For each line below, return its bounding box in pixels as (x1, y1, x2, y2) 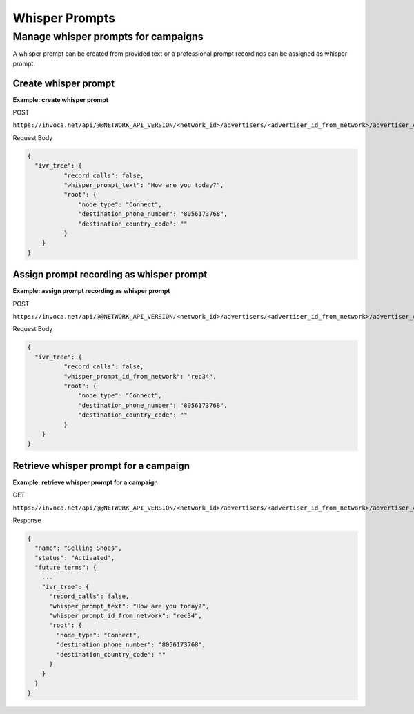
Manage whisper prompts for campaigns (12, 30, 204, 43)
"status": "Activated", (34, 554, 115, 562)
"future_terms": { (34, 564, 97, 572)
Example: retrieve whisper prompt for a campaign (12, 478, 159, 486)
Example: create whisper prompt (12, 95, 109, 103)
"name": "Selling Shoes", (34, 544, 122, 552)
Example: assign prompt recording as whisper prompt (12, 287, 170, 295)
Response (12, 516, 41, 524)
